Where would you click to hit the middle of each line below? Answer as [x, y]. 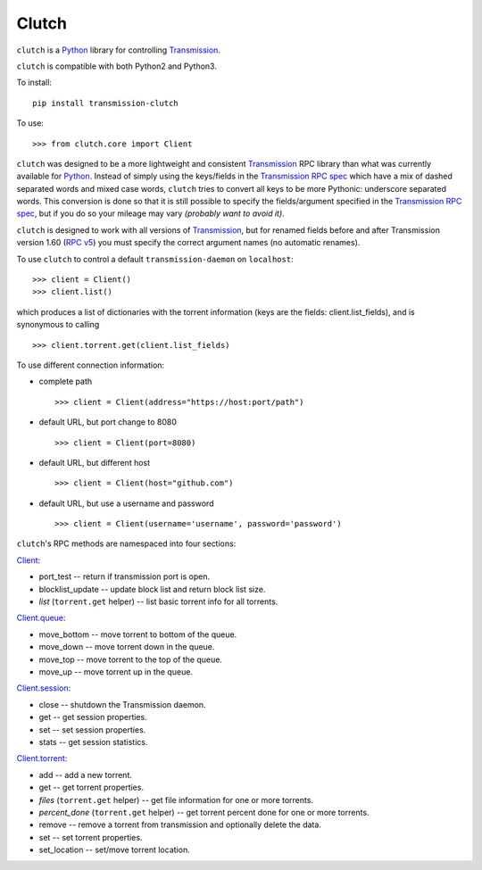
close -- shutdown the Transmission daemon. [122, 704]
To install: [34, 83]
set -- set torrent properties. [91, 837]
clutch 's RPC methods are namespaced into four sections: [126, 543]
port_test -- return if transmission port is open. [124, 576]
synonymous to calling [58, 325]
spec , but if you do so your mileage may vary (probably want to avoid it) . [150, 213]
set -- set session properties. [92, 729]
